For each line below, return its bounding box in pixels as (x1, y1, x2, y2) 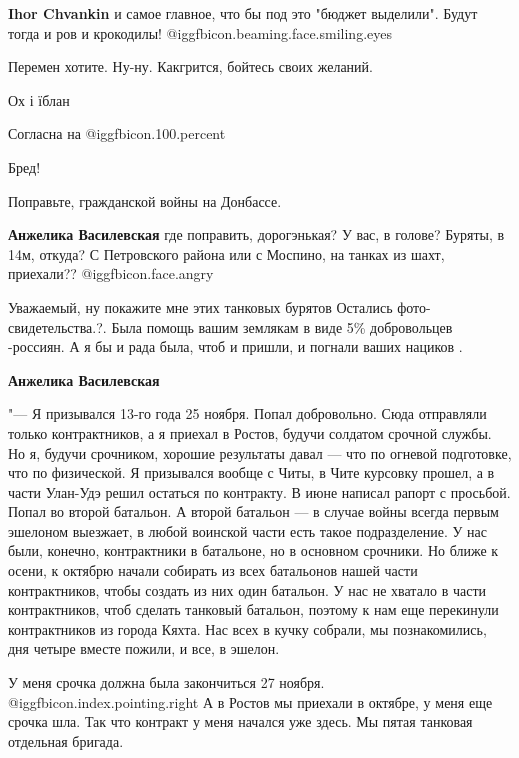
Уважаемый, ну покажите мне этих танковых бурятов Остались (8, 296, 393, 317)
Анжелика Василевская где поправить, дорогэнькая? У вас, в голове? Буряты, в (8, 224, 505, 245)
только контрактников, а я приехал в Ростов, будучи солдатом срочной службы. (8, 422, 492, 443)
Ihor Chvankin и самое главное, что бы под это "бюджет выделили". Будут (8, 3, 478, 23)
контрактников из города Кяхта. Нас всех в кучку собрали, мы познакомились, (8, 618, 487, 639)
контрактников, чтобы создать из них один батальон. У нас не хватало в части (8, 579, 486, 600)
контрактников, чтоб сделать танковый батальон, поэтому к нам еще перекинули (8, 599, 499, 620)
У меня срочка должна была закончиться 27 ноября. (8, 672, 325, 693)
